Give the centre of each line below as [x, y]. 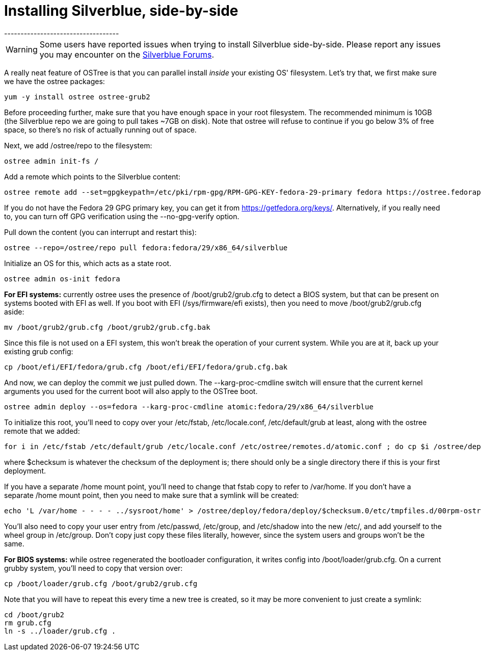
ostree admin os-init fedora [62, 279]
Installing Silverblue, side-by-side [121, 11]
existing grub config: [39, 351]
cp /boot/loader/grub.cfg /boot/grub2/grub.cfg [101, 583]
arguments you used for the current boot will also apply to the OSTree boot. [131, 391]
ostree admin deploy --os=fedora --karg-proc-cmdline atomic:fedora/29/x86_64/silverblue [189, 407]
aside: [14, 311]
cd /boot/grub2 [34, 614]
